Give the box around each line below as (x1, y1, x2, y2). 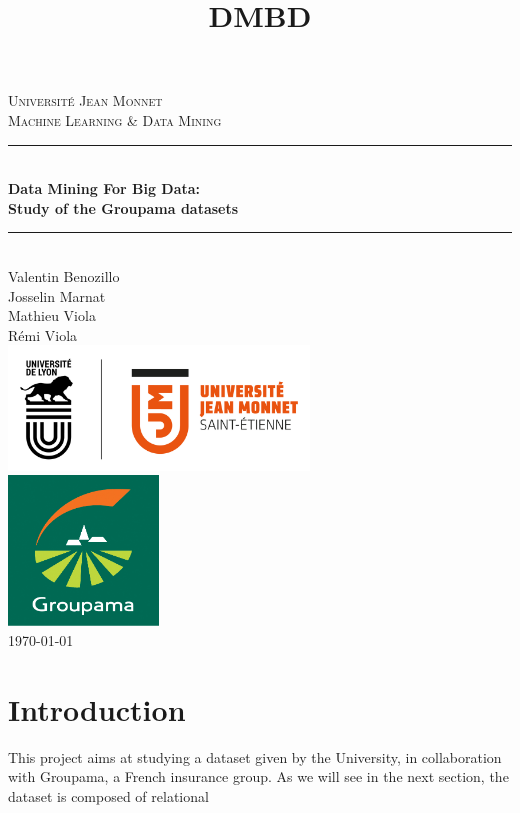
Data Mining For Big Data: (8, 178, 201, 199)
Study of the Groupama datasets (8, 197, 239, 218)
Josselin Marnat (8, 285, 106, 306)
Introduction (8, 688, 186, 729)
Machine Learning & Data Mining (8, 109, 222, 130)
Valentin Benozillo (8, 265, 120, 286)
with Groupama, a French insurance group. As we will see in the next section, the (8, 766, 509, 787)
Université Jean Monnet (8, 90, 163, 111)
